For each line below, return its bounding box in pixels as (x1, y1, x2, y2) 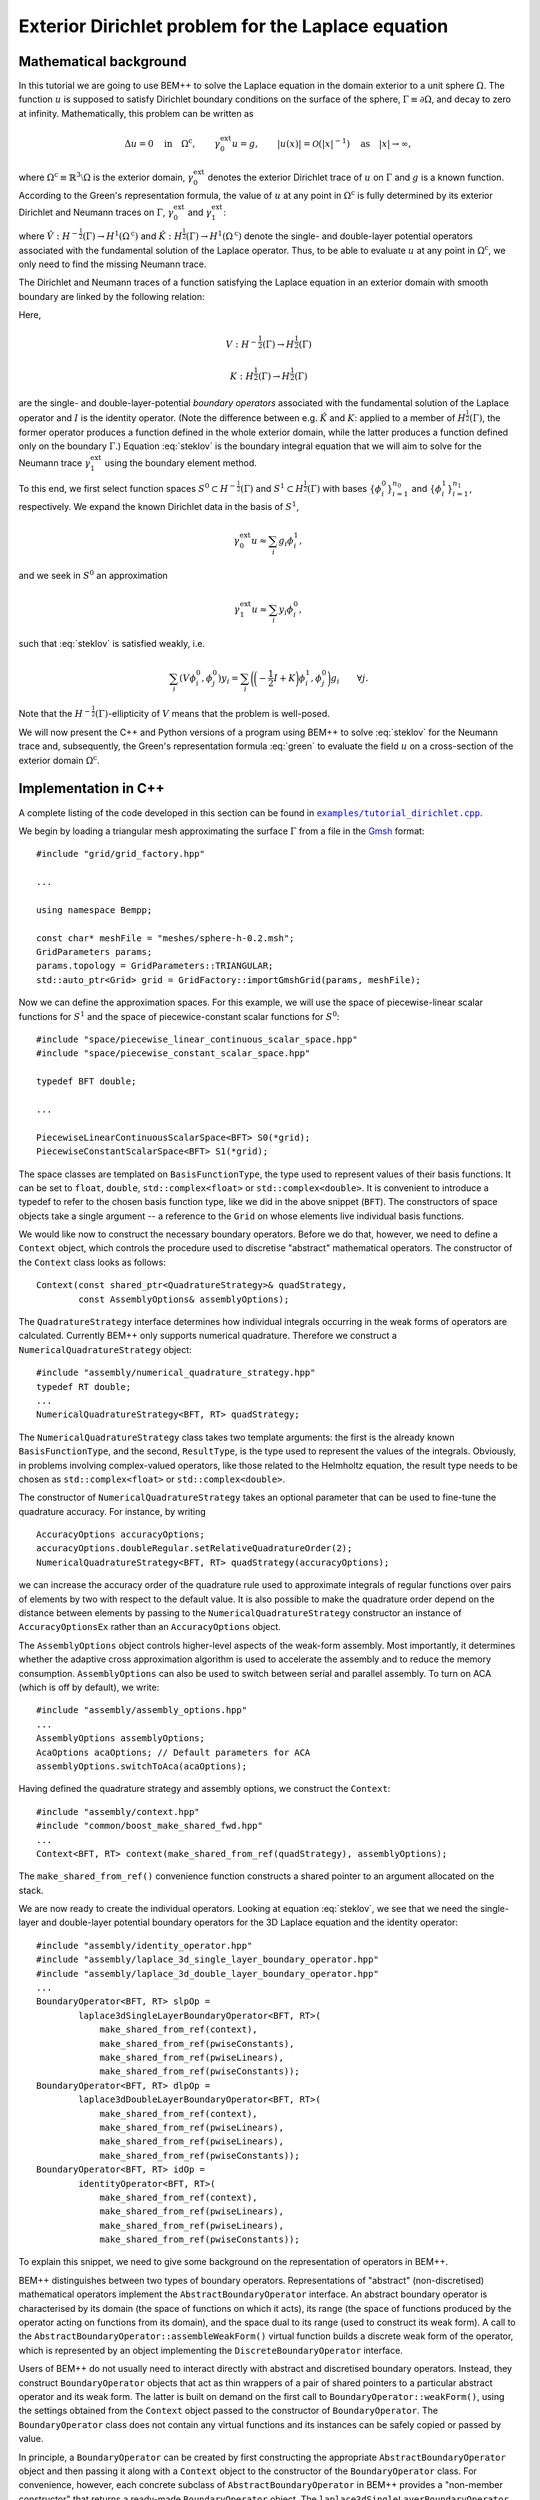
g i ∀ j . (330, 672, 369, 686)
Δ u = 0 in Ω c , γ (124, 136, 221, 149)
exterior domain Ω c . (18, 753, 100, 766)
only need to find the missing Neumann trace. (18, 258, 207, 270)
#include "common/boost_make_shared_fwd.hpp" (36, 1820, 264, 1832)
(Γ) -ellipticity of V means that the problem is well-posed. (95, 708, 330, 720)
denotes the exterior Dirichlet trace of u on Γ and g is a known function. (207, 171, 505, 184)
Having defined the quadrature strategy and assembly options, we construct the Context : (18, 1783, 391, 1795)
